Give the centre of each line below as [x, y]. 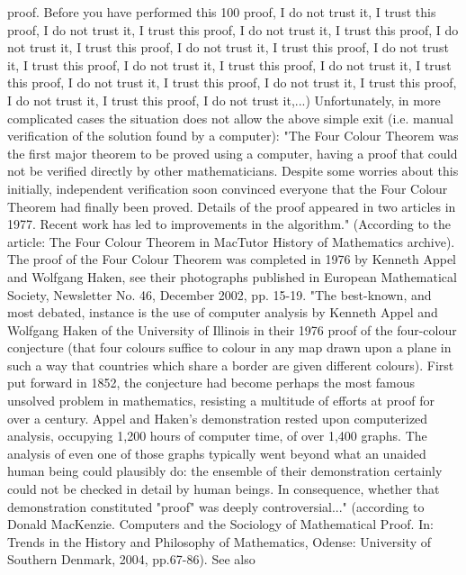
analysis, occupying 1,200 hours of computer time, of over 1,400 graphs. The [217, 436]
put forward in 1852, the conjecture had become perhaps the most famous [211, 383]
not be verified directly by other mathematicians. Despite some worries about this [233, 171]
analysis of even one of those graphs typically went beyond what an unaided [217, 453]
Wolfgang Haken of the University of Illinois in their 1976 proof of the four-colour [232, 329]
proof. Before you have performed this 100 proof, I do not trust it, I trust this [222, 12]
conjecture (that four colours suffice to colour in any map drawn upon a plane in [229, 347]
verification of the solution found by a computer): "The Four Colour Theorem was [233, 136]
